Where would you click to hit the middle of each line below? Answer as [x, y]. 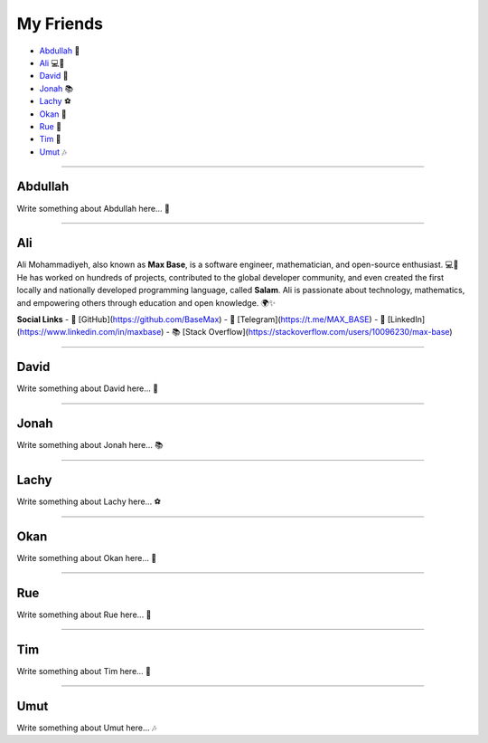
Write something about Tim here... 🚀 [84, 671]
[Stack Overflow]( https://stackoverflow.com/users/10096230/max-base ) [317, 332]
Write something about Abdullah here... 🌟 [94, 208]
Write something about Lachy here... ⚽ [89, 501]
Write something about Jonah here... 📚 [90, 445]
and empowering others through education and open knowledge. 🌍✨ [146, 302]
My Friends [60, 24]
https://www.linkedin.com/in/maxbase [90, 332]
